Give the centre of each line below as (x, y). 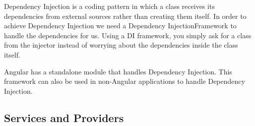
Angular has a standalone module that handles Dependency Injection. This (118, 71)
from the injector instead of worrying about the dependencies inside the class (121, 45)
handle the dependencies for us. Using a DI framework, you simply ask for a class (128, 35)
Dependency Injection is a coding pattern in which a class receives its (109, 6)
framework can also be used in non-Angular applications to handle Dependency (125, 81)
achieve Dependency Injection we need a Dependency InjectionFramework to (120, 26)
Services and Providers (64, 117)
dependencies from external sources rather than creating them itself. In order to (125, 16)
